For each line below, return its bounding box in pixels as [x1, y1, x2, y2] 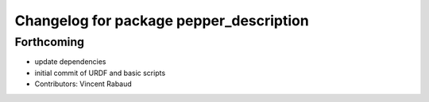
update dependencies [34, 57, 106, 66]
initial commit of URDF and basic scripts [34, 68, 166, 77]
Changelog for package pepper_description [14, 12, 309, 29]
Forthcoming [14, 35, 85, 49]
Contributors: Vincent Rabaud [34, 79, 133, 89]
